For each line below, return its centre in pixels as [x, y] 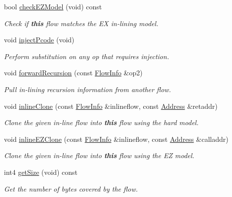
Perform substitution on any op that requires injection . [87, 56]
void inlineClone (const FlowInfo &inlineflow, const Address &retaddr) [111, 106]
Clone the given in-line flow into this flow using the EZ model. [99, 155]
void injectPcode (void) [39, 40]
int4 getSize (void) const [41, 172]
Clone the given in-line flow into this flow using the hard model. [101, 122]
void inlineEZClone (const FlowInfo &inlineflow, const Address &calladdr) [116, 139]
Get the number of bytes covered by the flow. [71, 188]
